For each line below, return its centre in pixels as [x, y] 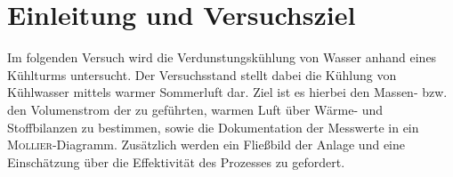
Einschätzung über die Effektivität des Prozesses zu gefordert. [176, 161]
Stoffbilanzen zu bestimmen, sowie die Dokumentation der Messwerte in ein [213, 127]
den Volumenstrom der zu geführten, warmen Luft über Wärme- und [195, 109]
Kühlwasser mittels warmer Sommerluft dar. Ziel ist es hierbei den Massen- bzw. [227, 92]
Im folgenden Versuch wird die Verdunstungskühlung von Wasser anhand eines [222, 57]
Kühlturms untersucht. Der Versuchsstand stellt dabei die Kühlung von [202, 74]
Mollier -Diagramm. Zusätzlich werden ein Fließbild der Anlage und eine [206, 145]
